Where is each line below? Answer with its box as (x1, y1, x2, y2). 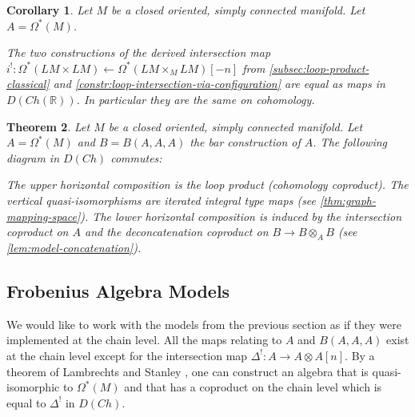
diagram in (6, 149, 60, 166)
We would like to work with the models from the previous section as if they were (6, 315, 401, 332)
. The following (313, 134, 387, 150)
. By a (345, 347, 375, 363)
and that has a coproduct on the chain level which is (124, 379, 382, 395)
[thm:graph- (320, 191, 377, 208)
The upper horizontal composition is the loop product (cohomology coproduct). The (6, 176, 409, 193)
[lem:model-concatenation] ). (6, 239, 142, 255)
